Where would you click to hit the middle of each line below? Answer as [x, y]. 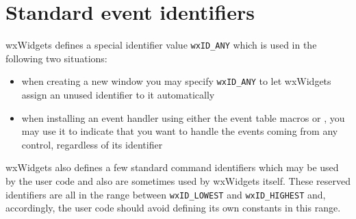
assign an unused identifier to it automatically [118, 95]
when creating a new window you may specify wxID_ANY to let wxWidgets [176, 81]
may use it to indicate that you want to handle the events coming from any [180, 131]
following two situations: [56, 58]
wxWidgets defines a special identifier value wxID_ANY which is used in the [161, 45]
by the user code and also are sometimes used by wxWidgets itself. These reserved [178, 181]
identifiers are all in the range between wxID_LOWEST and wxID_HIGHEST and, [166, 194]
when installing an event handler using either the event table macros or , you [183, 117]
